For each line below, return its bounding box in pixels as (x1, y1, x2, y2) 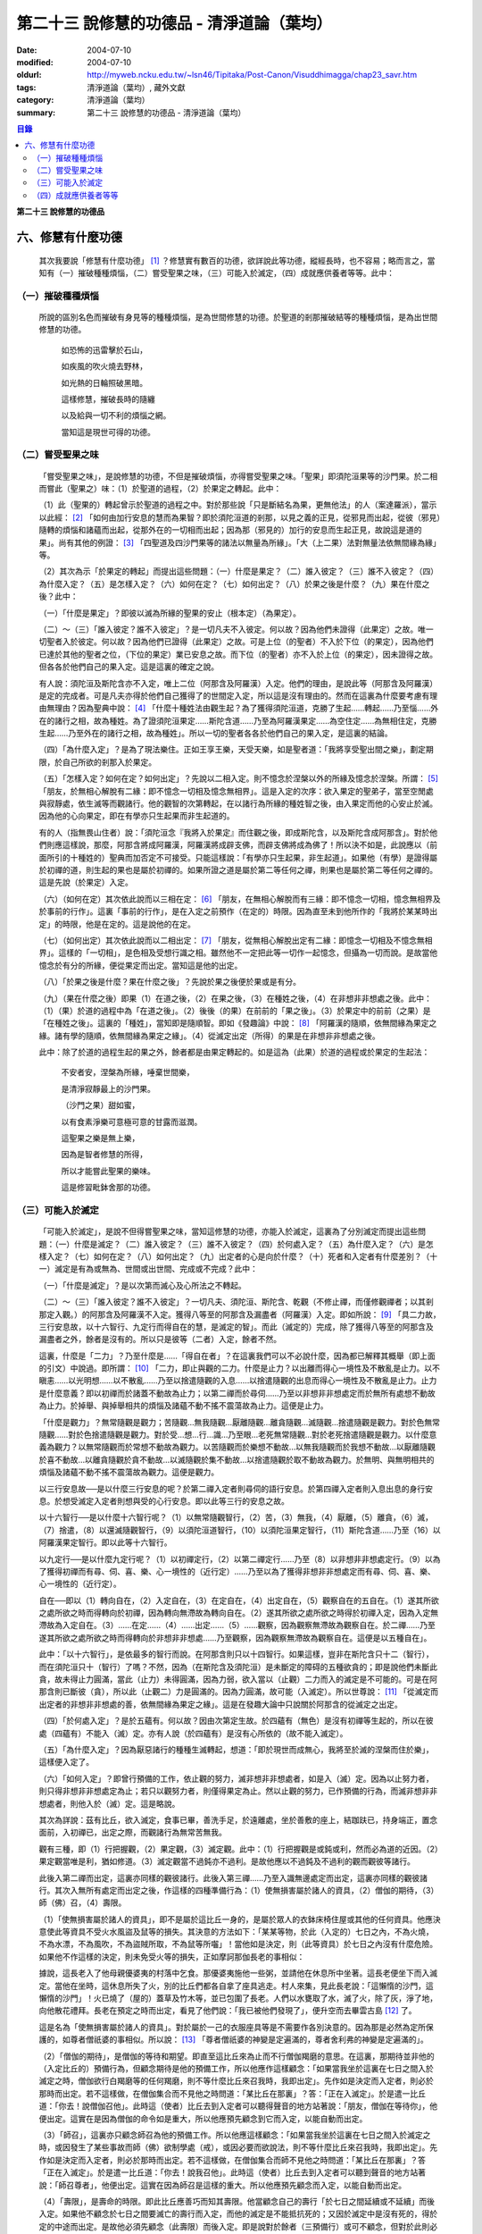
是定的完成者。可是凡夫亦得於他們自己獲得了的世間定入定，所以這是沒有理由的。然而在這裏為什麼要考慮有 (38, 690, 430, 701)
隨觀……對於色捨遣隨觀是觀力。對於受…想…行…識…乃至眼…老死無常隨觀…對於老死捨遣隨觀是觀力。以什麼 (38, 1430, 429, 1440)
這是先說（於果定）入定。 (38, 877, 133, 888)
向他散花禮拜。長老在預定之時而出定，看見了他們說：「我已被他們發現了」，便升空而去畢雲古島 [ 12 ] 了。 (38, 2005, 417, 2016)
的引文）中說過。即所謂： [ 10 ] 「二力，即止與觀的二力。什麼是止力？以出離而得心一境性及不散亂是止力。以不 (38, 1363, 441, 1373)
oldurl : (16, 70, 42, 80)
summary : (16, 107, 56, 118)
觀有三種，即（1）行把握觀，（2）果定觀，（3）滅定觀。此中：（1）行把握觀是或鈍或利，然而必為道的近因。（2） (38, 1843, 439, 1854)
